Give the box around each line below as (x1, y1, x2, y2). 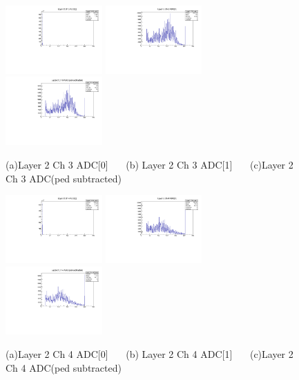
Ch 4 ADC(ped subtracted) (6, 360, 122, 374)
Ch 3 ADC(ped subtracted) (6, 171, 122, 185)
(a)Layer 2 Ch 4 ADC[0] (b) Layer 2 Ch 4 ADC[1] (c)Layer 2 (6, 347, 293, 361)
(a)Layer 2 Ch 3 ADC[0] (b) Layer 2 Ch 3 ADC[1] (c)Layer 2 (6, 157, 293, 171)
